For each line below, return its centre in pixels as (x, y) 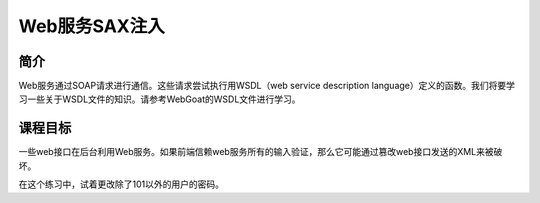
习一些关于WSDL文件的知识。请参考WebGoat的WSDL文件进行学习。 (159, 99)
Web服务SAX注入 (91, 26)
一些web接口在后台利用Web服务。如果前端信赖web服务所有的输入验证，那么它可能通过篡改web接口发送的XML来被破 (260, 152)
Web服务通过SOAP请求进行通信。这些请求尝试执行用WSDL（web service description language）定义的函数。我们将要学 (266, 86)
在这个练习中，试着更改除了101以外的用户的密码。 (121, 184)
